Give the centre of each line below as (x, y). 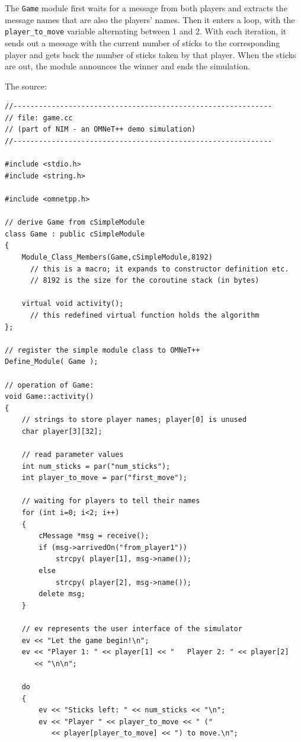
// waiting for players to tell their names (111, 501)
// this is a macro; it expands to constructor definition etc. (159, 269)
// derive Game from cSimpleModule (75, 223)
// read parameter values (73, 455)
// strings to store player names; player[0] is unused (134, 420)
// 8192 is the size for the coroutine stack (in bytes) (145, 281)
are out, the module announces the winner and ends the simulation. (128, 66)
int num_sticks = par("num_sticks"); (96, 466)
